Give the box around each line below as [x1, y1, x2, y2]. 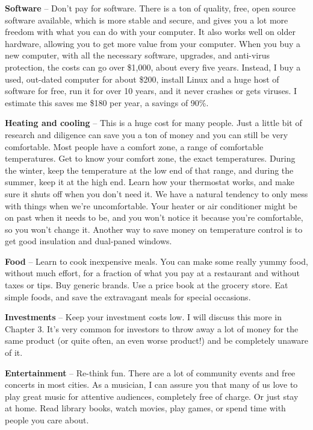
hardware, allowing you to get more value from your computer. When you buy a [5, 37, 301, 49]
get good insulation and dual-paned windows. [5, 235, 172, 247]
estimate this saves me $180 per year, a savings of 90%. [5, 96, 209, 109]
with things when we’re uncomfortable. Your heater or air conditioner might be [5, 199, 297, 212]
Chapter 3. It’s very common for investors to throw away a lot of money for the [5, 322, 299, 335]
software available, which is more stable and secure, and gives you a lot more [5, 13, 288, 26]
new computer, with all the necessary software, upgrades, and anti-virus [5, 49, 270, 62]
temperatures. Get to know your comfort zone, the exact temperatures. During [5, 152, 296, 165]
